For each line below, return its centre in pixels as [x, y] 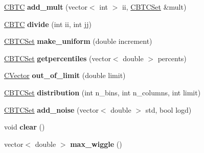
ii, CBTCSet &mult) [154, 7]
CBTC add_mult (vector [46, 7]
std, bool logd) [168, 109]
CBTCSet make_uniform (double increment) [78, 41]
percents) [172, 58]
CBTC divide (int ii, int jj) [48, 24]
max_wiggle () [96, 144]
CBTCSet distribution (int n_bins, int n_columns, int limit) [103, 92]
